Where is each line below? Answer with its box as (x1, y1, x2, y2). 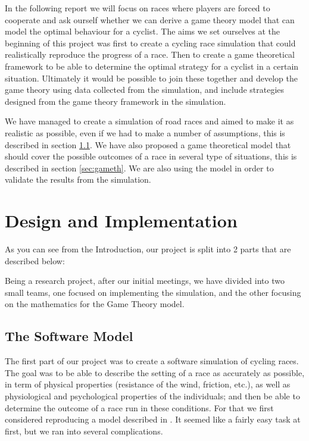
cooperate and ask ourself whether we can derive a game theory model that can (5, 13, 295, 26)
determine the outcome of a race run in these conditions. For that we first (5, 401, 274, 414)
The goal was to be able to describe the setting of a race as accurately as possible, (5, 366, 305, 379)
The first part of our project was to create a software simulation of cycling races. (5, 355, 299, 367)
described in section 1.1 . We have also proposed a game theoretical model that (5, 138, 291, 151)
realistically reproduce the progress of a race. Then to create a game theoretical (5, 48, 295, 61)
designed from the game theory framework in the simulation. (5, 95, 226, 107)
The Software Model (5, 327, 133, 345)
